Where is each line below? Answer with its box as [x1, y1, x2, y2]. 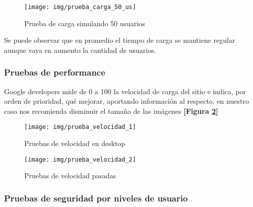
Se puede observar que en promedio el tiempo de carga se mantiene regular [4, 35, 235, 45]
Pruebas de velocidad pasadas [24, 170, 116, 181]
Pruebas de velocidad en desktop [24, 138, 125, 149]
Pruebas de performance [4, 66, 105, 79]
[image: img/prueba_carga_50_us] [24, 4, 136, 11]
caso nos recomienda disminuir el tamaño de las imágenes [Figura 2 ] [4, 105, 218, 116]
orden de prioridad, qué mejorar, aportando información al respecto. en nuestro [4, 96, 249, 106]
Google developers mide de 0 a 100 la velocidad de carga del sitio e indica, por [4, 86, 246, 96]
